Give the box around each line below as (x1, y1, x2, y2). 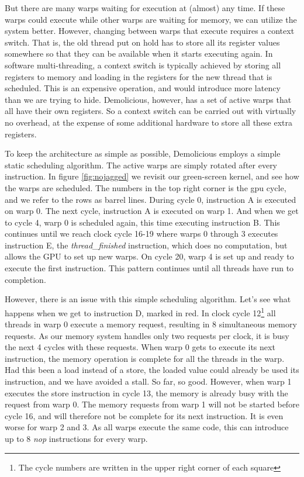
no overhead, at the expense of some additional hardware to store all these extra (5, 116, 293, 128)
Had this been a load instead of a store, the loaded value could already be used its (5, 364, 299, 376)
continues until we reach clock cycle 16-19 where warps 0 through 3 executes (5, 227, 278, 240)
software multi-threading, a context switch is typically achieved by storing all (5, 58, 281, 71)
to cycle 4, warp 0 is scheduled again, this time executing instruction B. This (5, 216, 280, 228)
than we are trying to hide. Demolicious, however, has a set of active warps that (5, 93, 292, 105)
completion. (5, 273, 46, 285)
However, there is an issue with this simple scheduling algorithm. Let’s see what (5, 293, 291, 305)
